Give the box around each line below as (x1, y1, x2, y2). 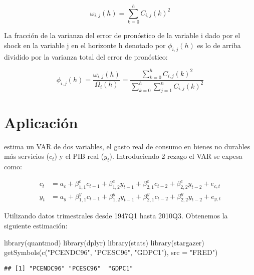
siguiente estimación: (4, 220, 68, 230)
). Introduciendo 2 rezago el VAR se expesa (109, 151, 242, 161)
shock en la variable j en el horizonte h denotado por (4, 40, 166, 50)
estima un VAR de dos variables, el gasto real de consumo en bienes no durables (4, 141, 250, 151)
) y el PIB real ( (54, 151, 104, 161)
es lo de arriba (197, 40, 241, 50)
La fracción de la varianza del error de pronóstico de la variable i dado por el (4, 30, 240, 41)
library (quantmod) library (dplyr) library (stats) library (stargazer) (4, 237, 204, 247)
